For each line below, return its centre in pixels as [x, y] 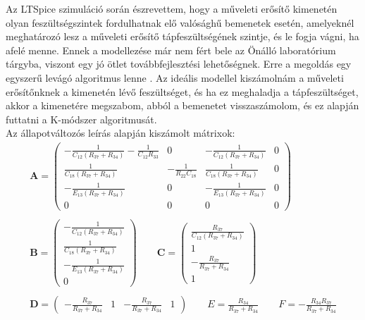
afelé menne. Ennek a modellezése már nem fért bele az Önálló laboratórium [171, 50]
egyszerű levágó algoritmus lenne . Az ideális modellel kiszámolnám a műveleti [175, 77]
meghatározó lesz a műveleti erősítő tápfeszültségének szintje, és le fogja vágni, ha [182, 36]
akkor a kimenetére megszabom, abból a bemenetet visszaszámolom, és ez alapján [182, 105]
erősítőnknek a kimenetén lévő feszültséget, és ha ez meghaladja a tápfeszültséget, [182, 91]
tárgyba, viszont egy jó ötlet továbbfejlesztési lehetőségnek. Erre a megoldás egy [179, 64]
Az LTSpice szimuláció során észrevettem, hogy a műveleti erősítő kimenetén [172, 8]
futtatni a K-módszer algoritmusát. [81, 119]
